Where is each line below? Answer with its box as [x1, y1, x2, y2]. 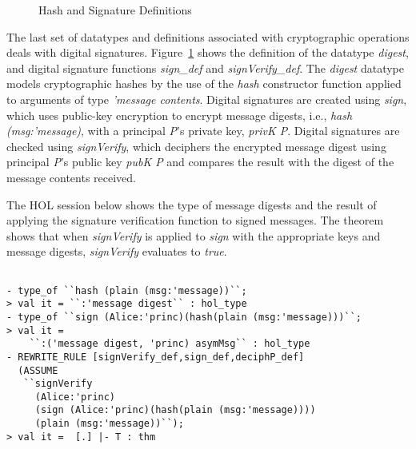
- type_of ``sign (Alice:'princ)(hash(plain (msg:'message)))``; [6, 311, 362, 323]
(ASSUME [18, 364, 58, 376]
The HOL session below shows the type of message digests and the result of [6, 196, 377, 213]
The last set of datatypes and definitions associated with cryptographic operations [6, 28, 410, 45]
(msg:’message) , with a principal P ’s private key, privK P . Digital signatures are [6, 122, 400, 139]
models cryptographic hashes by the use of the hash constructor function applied [6, 75, 402, 92]
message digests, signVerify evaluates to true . [6, 243, 227, 260]
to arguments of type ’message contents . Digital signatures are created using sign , [6, 90, 407, 107]
